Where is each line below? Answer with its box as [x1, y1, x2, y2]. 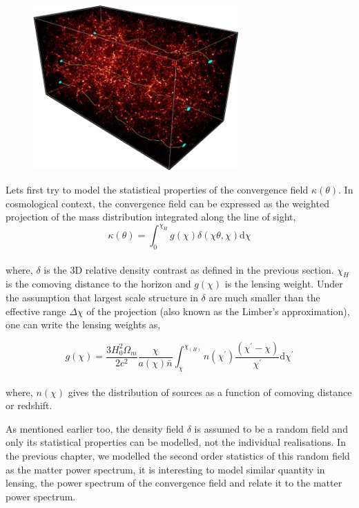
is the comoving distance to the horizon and [6, 276, 191, 291]
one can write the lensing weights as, [6, 317, 161, 332]
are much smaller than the [208, 290, 320, 305]
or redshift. [6, 398, 52, 413]
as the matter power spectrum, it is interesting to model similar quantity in [6, 462, 325, 476]
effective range [6, 303, 66, 318]
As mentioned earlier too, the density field [6, 421, 184, 435]
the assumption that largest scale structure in [6, 290, 198, 305]
